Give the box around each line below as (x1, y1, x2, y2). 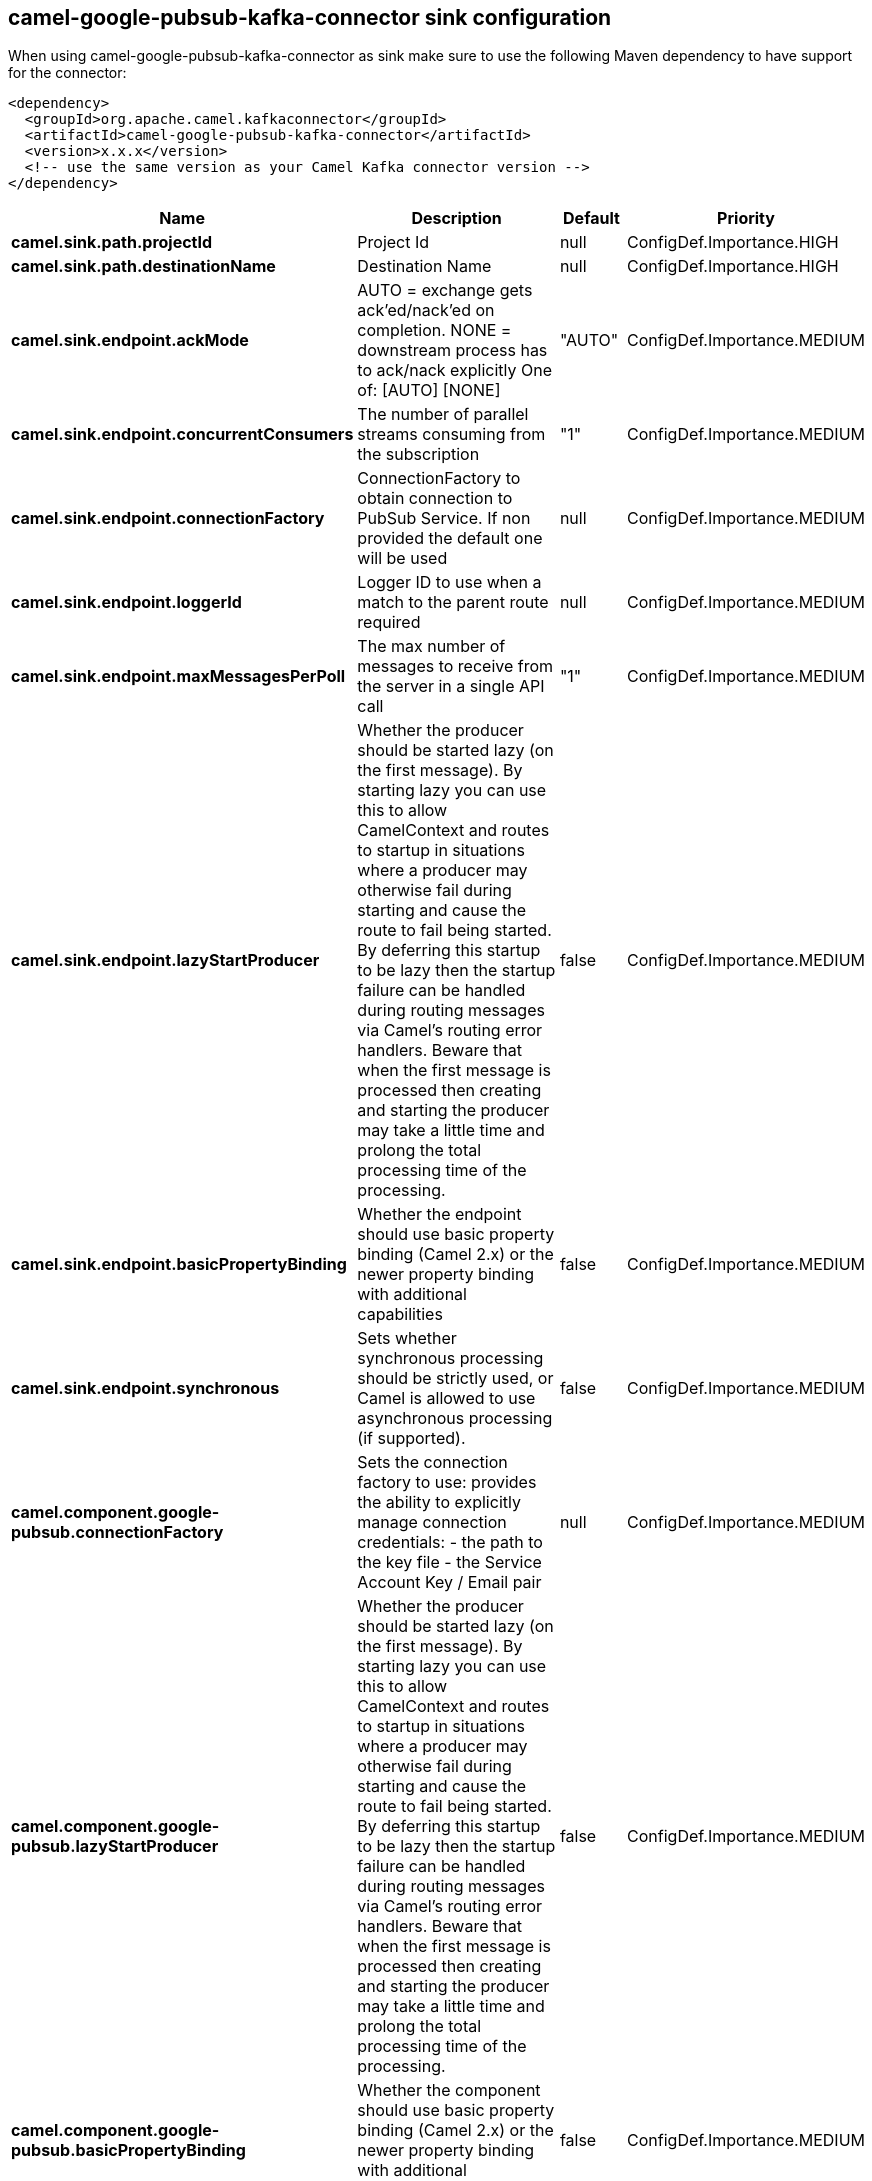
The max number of (357, 636, 506, 657)
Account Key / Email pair (357, 1572, 542, 1593)
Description (411, 208, 502, 229)
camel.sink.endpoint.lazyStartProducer (11, 950, 320, 971)
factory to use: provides (357, 1472, 537, 1493)
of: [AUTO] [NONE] (357, 380, 501, 401)
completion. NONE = (357, 320, 512, 341)
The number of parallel (357, 404, 529, 425)
